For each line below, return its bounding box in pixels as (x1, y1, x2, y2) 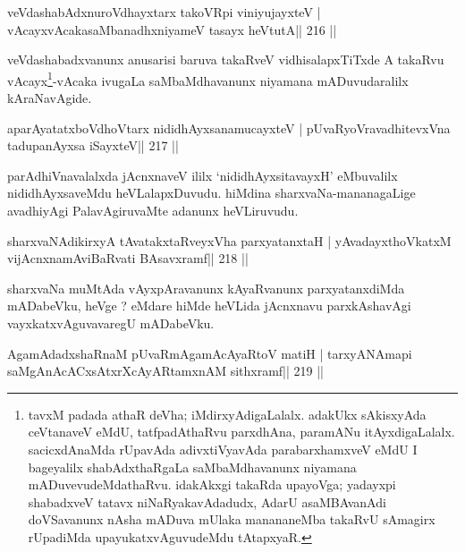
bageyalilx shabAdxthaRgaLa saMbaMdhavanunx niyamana (28, 457, 357, 476)
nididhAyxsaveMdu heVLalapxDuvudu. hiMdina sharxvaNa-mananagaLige (7, 183, 416, 202)
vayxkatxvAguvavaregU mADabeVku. (7, 313, 215, 332)
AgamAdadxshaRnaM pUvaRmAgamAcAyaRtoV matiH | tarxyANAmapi (7, 344, 412, 362)
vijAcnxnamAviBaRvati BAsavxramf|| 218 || (7, 249, 249, 268)
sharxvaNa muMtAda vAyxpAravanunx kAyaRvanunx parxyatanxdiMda (7, 278, 405, 297)
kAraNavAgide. (7, 89, 92, 107)
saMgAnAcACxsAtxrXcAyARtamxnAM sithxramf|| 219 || (7, 361, 325, 380)
